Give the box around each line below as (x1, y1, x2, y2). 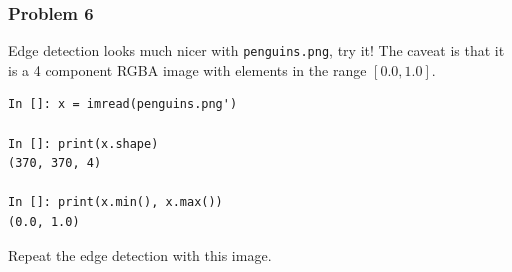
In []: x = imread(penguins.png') (8, 97, 238, 112)
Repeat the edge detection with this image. (8, 244, 272, 265)
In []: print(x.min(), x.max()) (8, 195, 223, 210)
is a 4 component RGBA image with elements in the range (8, 59, 367, 80)
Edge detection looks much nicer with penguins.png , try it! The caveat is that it (8, 40, 505, 61)
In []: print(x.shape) (8, 136, 159, 151)
